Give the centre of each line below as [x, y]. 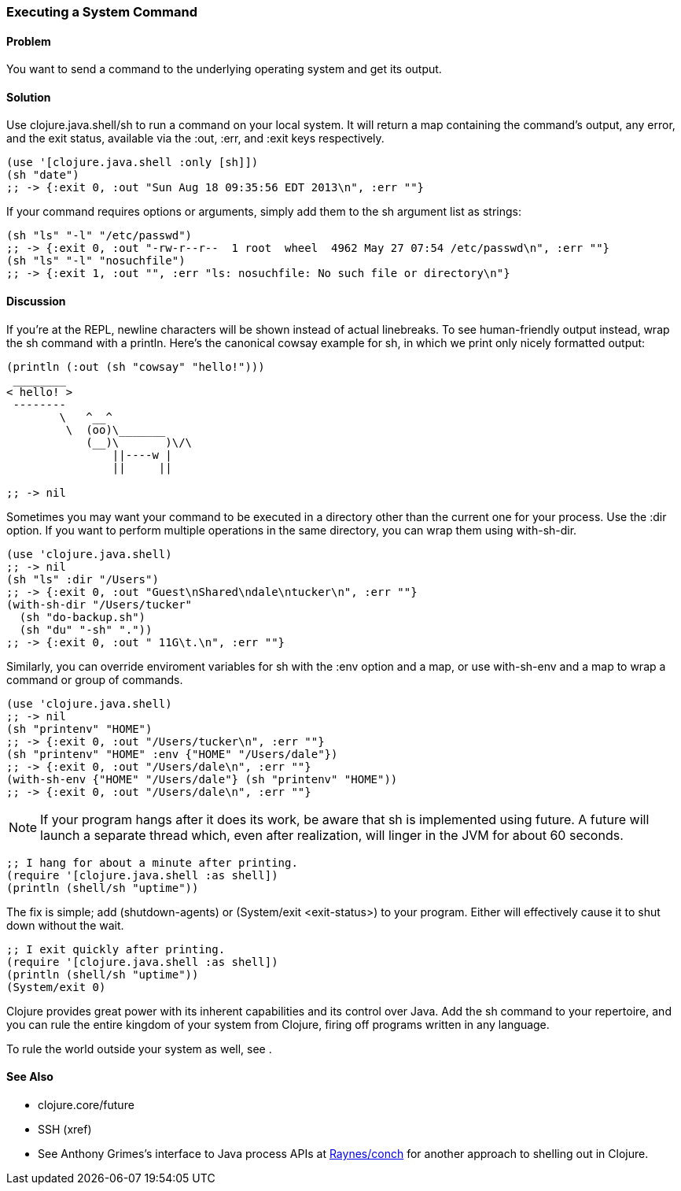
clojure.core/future [86, 1104]
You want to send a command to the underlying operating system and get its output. [224, 69]
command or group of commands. [95, 679]
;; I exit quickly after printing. [116, 949]
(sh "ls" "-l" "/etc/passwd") [99, 236]
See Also [30, 1077]
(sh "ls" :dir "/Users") [83, 579]
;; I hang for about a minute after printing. [152, 862]
